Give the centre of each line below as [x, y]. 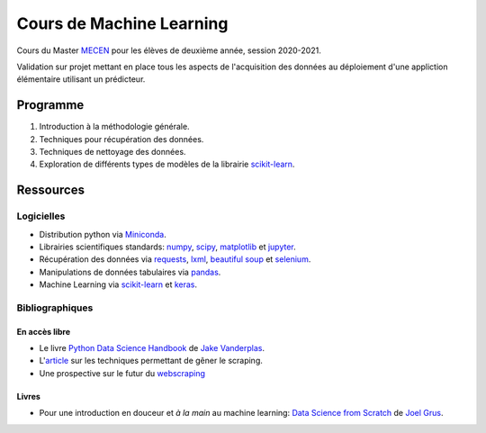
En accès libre [44, 331]
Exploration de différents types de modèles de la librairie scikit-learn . [167, 164]
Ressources [51, 190]
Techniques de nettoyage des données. [112, 152]
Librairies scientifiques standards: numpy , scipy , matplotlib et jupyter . [167, 247]
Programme [50, 105]
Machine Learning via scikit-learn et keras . [118, 284]
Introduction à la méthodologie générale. [114, 127]
